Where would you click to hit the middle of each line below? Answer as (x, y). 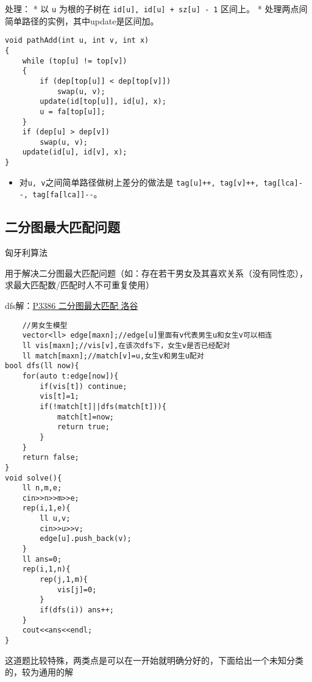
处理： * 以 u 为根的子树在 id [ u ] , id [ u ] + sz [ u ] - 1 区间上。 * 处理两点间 (156, 9)
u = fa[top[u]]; (73, 111)
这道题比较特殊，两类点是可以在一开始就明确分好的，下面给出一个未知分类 (154, 660)
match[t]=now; (85, 417)
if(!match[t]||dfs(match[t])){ (103, 406)
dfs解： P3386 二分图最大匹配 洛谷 (72, 306)
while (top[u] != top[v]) (75, 61)
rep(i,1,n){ (46, 569)
